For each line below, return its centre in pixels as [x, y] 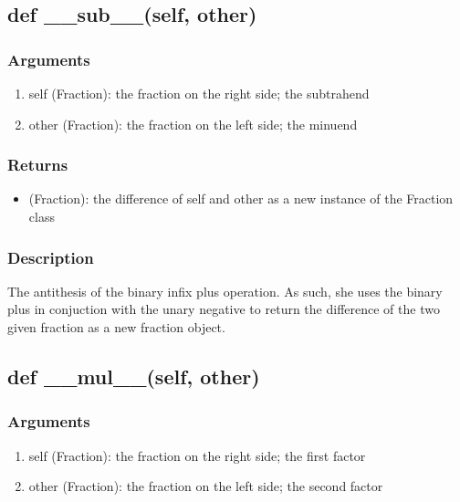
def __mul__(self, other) [134, 376]
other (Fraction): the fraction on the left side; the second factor [206, 486]
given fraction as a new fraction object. [116, 327]
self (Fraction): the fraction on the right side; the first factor [197, 455]
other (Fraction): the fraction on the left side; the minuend [193, 124]
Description [51, 257]
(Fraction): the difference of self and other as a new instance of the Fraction [241, 199]
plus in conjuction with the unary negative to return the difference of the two [224, 309]
